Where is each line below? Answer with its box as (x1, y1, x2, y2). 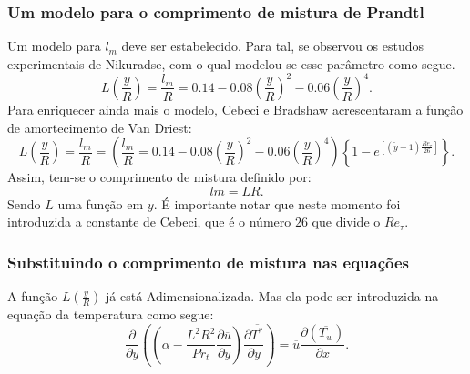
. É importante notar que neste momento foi (153, 194, 401, 213)
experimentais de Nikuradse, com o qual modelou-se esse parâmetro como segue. (7, 54, 455, 73)
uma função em (57, 194, 144, 213)
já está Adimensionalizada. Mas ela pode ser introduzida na (106, 287, 439, 306)
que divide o (312, 212, 381, 231)
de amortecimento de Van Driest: (7, 117, 192, 136)
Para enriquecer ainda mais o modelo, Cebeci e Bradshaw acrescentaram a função (7, 99, 464, 118)
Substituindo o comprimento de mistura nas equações (7, 250, 409, 273)
